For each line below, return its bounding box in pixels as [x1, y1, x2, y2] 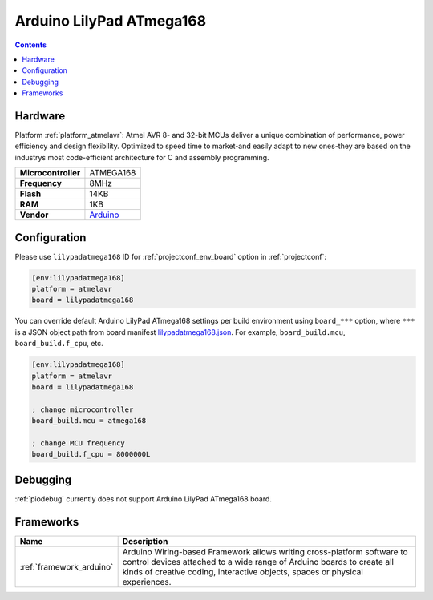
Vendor [19, 209, 49, 220]
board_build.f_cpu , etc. [14, 339, 103, 348]
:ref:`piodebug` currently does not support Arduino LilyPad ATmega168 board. [14, 493, 273, 504]
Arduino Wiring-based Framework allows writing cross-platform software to [122, 546, 408, 557]
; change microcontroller [31, 405, 134, 414]
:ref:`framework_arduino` [19, 561, 114, 572]
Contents [14, 40, 47, 50]
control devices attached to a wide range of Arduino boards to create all [122, 556, 395, 567]
